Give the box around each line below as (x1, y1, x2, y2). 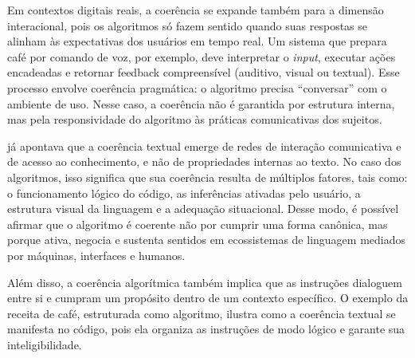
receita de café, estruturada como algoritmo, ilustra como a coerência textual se (7, 305, 396, 321)
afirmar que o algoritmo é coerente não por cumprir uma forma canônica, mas (7, 215, 388, 232)
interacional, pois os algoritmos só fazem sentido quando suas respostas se (7, 17, 368, 33)
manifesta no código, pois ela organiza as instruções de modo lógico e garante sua (7, 321, 405, 337)
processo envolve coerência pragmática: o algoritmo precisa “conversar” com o (7, 79, 387, 96)
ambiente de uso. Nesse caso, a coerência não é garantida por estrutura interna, (7, 95, 395, 112)
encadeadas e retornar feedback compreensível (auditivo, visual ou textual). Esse (7, 64, 400, 81)
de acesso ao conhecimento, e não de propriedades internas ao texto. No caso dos (7, 153, 401, 170)
